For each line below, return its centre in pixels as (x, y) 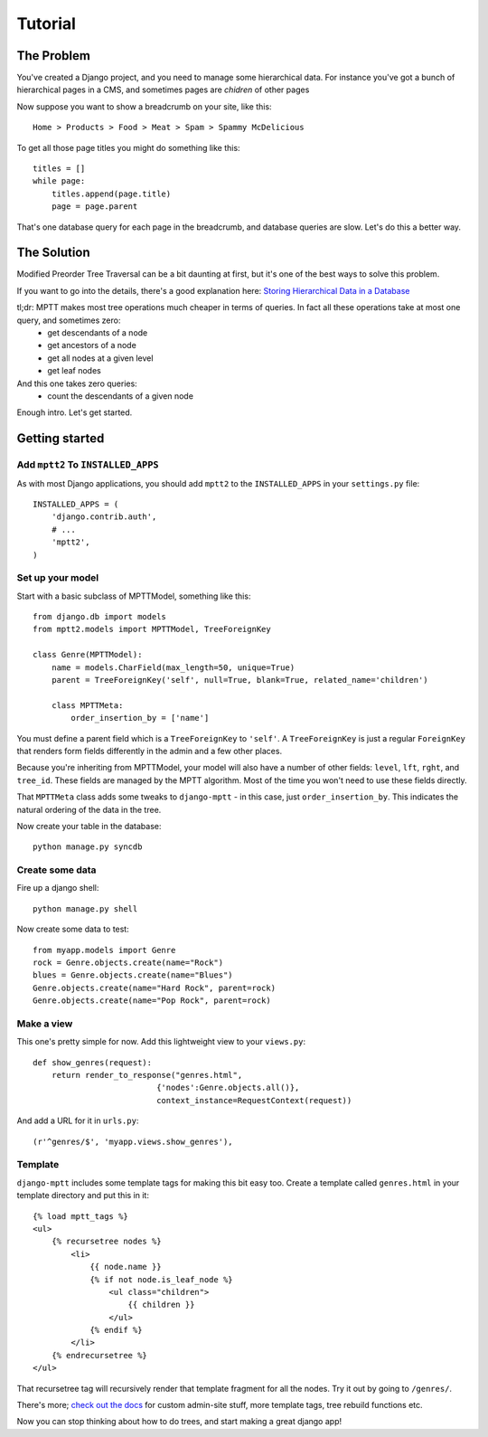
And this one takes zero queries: (77, 383)
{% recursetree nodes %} (106, 1242)
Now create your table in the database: (89, 826)
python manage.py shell (85, 908)
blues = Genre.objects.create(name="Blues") (133, 975)
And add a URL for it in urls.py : (78, 1120)
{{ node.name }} (126, 1267)
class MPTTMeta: (87, 705)
